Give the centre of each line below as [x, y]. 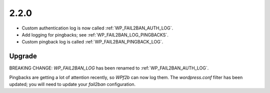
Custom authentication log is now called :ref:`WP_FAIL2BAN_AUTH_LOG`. [97, 28]
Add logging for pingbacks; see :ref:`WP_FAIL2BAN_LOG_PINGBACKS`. [95, 34]
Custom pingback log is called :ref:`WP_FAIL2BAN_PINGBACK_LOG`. [92, 42]
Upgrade [23, 56]
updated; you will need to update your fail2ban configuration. [72, 84]
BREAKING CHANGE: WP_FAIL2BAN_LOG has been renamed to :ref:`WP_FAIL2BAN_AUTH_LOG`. [109, 68]
